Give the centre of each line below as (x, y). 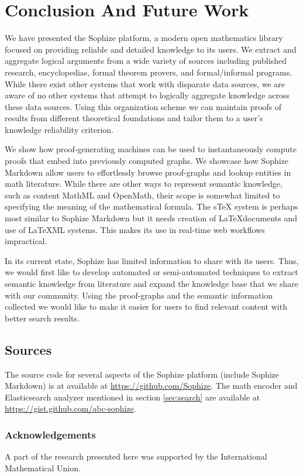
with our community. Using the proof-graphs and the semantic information (139, 295)
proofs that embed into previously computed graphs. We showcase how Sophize (147, 161)
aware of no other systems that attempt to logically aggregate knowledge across (147, 95)
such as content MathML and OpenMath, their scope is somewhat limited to (142, 195)
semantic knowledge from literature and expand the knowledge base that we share (152, 283)
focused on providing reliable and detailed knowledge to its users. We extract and (151, 49)
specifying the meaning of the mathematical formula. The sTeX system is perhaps (151, 206)
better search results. (42, 318)
